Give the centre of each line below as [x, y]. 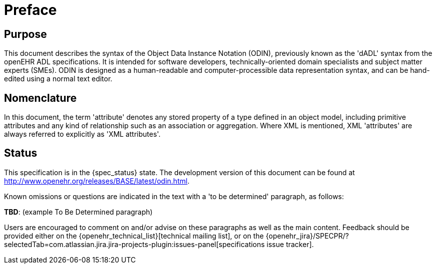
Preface [30, 10]
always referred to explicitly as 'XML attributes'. [82, 134]
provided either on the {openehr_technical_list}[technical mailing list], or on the [134, 236]
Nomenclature [40, 98]
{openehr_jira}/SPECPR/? [307, 236]
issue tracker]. [290, 244]
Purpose [25, 34]
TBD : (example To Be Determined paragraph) [78, 212]
